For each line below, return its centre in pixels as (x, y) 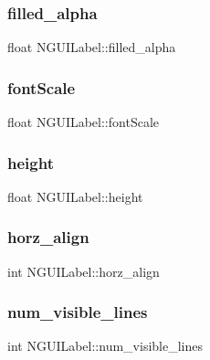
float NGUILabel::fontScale (83, 122)
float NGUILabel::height (75, 196)
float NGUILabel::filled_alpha (92, 47)
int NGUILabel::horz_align (84, 271)
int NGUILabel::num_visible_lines (105, 346)
